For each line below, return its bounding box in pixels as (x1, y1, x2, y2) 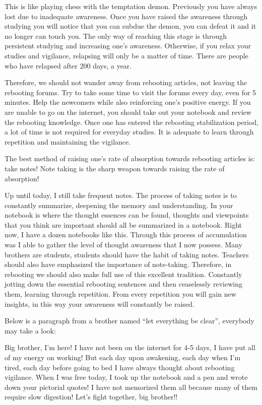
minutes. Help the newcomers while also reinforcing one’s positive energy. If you (5, 97, 251, 107)
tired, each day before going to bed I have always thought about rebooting (5, 362, 235, 372)
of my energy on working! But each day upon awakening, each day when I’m (5, 352, 241, 362)
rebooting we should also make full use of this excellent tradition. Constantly (5, 268, 242, 279)
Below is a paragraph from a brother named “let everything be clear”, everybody (5, 315, 254, 326)
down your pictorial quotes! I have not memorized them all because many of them (5, 381, 257, 392)
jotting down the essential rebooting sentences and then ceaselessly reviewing (5, 279, 242, 289)
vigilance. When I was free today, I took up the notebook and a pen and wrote (5, 372, 248, 382)
